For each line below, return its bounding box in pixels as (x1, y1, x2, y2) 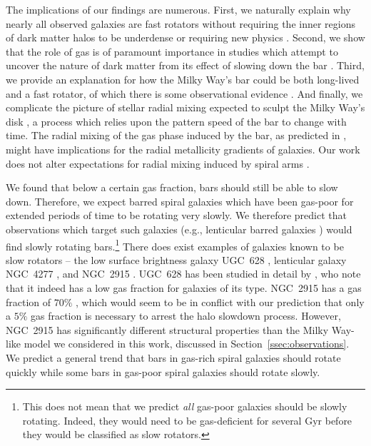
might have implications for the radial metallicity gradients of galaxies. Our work (6, 141, 360, 156)
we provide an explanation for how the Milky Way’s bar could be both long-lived (6, 71, 360, 86)
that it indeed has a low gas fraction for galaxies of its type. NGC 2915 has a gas (6, 280, 362, 295)
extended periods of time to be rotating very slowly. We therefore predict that (6, 208, 347, 223)
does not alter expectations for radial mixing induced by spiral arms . (6, 156, 310, 171)
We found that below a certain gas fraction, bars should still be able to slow (6, 180, 338, 195)
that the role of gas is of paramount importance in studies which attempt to (6, 44, 338, 59)
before (325, 412, 352, 427)
